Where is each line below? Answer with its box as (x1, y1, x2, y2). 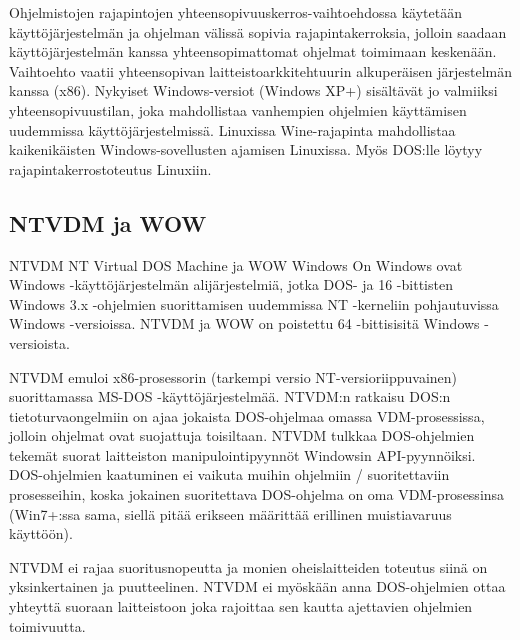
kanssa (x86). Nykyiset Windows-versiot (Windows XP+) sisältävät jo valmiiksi (9, 80, 498, 101)
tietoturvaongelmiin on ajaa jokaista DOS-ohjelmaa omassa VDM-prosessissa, (9, 405, 485, 426)
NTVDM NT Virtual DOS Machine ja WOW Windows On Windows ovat (9, 254, 463, 275)
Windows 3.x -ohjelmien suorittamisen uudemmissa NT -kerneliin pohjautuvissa (9, 293, 499, 314)
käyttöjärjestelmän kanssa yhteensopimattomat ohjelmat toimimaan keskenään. (9, 41, 497, 62)
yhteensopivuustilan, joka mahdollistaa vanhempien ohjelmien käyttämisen (9, 99, 467, 120)
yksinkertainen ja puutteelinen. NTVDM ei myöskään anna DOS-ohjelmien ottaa (9, 576, 506, 597)
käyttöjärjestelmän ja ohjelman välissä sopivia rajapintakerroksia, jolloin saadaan (9, 21, 507, 42)
